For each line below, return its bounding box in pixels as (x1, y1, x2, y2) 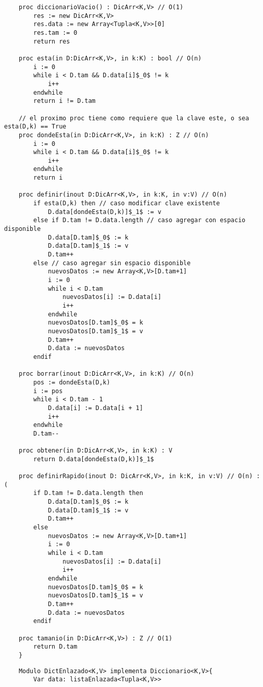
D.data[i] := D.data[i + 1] (47, 404, 144, 412)
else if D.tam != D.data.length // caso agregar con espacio (33, 217, 246, 224)
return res (33, 37, 70, 45)
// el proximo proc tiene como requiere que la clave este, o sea (18, 114, 249, 122)
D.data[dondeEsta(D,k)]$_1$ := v (47, 208, 161, 216)
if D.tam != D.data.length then (33, 489, 144, 497)
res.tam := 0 (33, 29, 78, 36)
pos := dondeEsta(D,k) (33, 378, 110, 386)
